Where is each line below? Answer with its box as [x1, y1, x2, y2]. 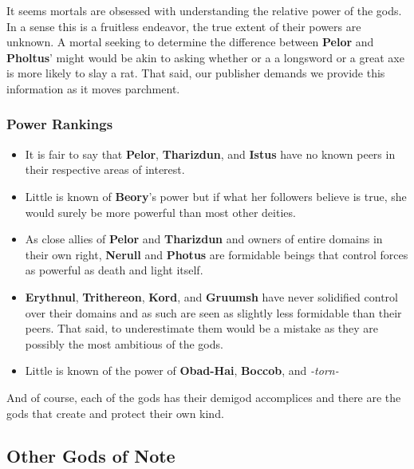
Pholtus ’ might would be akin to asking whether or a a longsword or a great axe [6, 49, 404, 65]
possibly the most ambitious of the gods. [25, 335, 223, 352]
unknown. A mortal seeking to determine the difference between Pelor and [6, 33, 374, 50]
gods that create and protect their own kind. [6, 404, 224, 421]
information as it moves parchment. [6, 80, 180, 97]
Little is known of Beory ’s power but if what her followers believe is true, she [25, 187, 407, 204]
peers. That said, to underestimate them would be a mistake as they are [25, 320, 379, 337]
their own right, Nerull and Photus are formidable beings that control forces [25, 246, 408, 262]
